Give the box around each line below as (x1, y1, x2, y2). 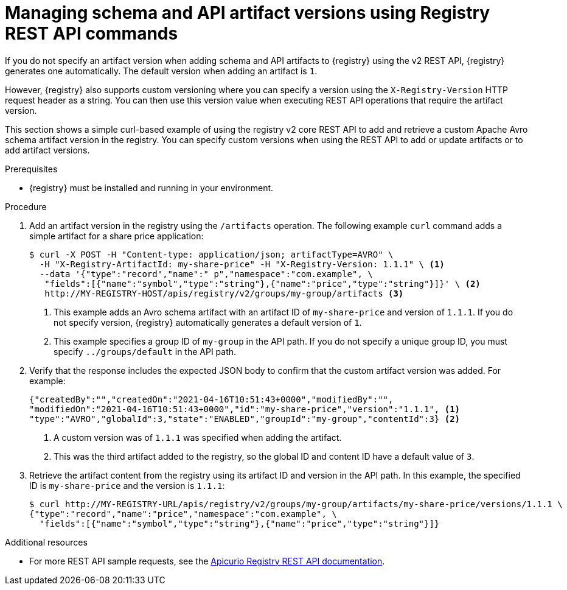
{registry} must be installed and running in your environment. (29, 182, 274, 193)
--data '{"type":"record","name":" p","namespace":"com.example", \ (39, 269, 373, 279)
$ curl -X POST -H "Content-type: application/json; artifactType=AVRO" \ (29, 249, 394, 259)
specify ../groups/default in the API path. (54, 346, 237, 357)
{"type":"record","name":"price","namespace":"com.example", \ (29, 508, 337, 519)
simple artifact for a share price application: (29, 230, 204, 241)
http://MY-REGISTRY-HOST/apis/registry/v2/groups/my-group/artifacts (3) (44, 288, 404, 298)
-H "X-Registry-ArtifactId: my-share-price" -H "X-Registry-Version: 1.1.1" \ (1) (39, 259, 445, 269)
